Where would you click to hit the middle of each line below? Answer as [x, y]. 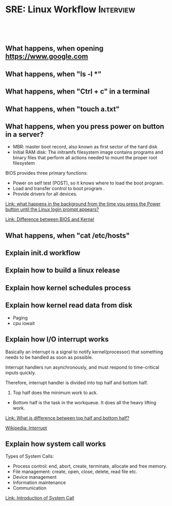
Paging [20, 317]
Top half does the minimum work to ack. [55, 392]
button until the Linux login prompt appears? [52, 210]
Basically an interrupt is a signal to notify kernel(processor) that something [84, 352]
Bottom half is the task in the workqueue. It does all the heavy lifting [84, 402]
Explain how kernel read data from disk [69, 305]
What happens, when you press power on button [85, 126]
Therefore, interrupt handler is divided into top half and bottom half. [77, 382]
